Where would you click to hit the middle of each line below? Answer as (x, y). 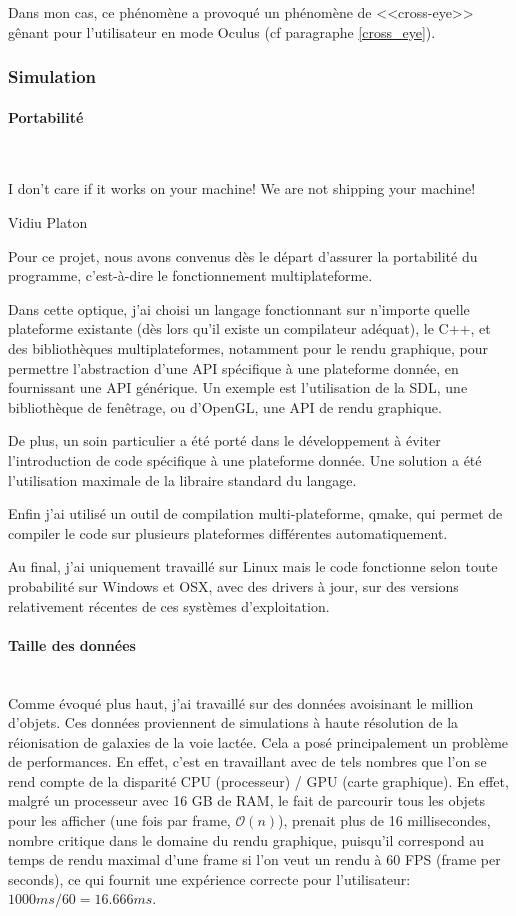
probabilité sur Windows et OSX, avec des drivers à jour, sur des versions (233, 585)
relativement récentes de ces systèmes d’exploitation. (169, 605)
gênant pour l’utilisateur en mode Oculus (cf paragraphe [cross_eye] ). (222, 31)
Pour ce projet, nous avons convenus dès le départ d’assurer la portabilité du (243, 255)
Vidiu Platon (48, 222)
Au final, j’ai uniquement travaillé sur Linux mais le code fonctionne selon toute (253, 566)
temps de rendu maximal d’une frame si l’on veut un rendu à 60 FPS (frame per (254, 859)
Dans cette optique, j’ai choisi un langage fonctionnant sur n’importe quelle (239, 308)
